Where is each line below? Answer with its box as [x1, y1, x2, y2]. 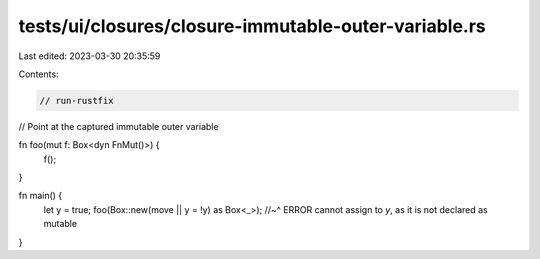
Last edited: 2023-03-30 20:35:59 [18, 50, 161, 62]
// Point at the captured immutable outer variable [18, 120, 219, 132]
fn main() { [18, 190, 63, 202]
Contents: [18, 68, 59, 80]
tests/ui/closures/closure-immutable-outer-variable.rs [18, 15, 486, 37]
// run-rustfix [39, 95, 114, 106]
